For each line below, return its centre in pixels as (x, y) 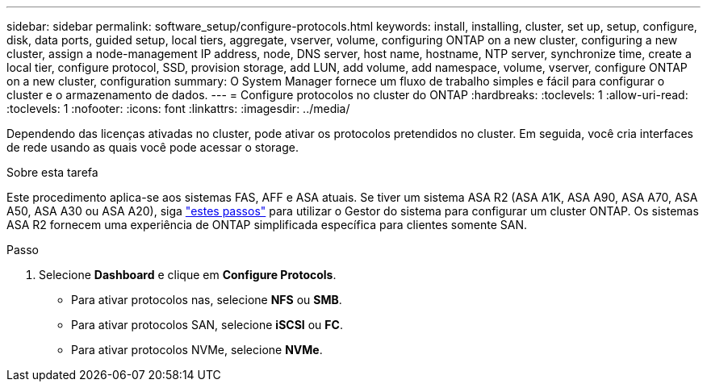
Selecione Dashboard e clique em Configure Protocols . (188, 275)
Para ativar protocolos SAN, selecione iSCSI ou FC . (207, 325)
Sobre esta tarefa (52, 172)
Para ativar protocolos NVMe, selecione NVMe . (197, 350)
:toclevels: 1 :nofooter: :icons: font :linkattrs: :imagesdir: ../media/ (178, 108)
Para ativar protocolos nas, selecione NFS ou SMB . (207, 300)
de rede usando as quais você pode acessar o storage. (153, 147)
